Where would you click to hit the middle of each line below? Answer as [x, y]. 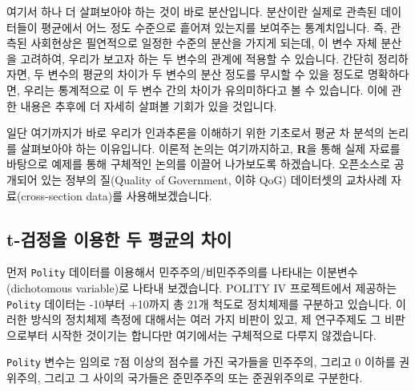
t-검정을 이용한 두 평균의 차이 [119, 238]
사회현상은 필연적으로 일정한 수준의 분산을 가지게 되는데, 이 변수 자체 [204, 43]
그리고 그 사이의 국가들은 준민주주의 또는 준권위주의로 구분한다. [203, 378]
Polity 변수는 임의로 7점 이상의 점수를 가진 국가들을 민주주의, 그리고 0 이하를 [201, 362]
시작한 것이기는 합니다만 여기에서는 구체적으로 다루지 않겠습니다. [214, 335]
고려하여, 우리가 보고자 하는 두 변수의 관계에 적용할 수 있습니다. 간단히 [197, 58]
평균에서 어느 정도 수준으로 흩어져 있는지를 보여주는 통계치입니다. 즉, [214, 27]
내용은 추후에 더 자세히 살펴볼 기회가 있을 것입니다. [149, 105]
